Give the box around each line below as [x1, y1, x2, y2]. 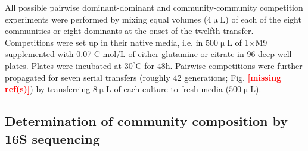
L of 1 [227, 36, 249, 48]
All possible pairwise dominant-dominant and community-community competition [5, 1, 303, 13]
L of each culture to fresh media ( [106, 83, 229, 95]
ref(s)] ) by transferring [5, 83, 91, 95]
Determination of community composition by [5, 112, 288, 130]
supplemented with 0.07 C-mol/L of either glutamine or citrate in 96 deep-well [5, 48, 292, 60]
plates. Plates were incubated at [5, 59, 122, 71]
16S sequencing [5, 129, 100, 147]
